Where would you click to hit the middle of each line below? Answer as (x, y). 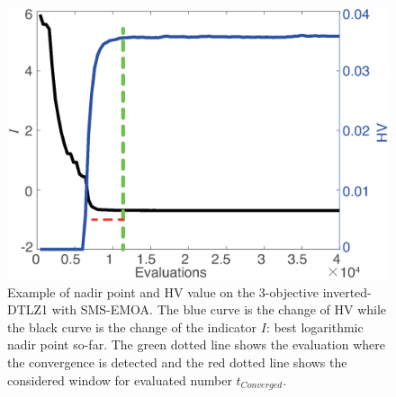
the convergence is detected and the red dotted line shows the (177, 362)
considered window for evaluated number (120, 379)
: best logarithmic (315, 326)
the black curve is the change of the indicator (132, 326)
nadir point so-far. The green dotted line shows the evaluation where (196, 344)
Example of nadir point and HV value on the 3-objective (163, 291)
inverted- (347, 291)
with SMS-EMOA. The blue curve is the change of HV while (219, 309)
